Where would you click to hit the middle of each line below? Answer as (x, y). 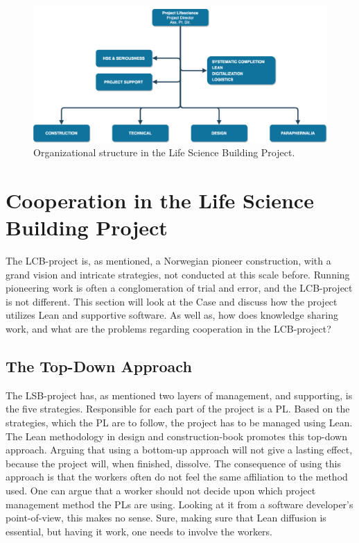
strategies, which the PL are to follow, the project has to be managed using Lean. (179, 422)
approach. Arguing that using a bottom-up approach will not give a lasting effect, (179, 450)
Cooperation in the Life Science (160, 200)
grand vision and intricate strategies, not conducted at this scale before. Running (178, 274)
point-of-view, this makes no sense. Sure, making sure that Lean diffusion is (166, 518)
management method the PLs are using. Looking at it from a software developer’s (179, 504)
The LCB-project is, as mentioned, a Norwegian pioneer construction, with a (168, 260)
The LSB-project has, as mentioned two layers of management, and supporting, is (179, 395)
